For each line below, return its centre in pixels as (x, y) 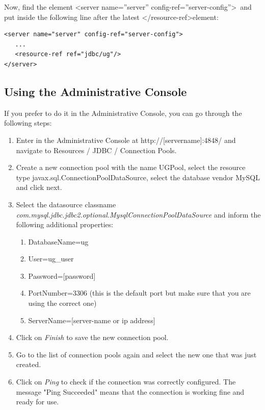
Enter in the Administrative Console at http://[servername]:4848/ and (126, 140)
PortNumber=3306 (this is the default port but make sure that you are (139, 293)
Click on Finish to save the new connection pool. (92, 337)
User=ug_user (51, 259)
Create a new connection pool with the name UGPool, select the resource (131, 167)
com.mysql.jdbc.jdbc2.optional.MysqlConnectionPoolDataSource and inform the (138, 214)
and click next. (39, 187)
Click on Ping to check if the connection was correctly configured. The (126, 382)
